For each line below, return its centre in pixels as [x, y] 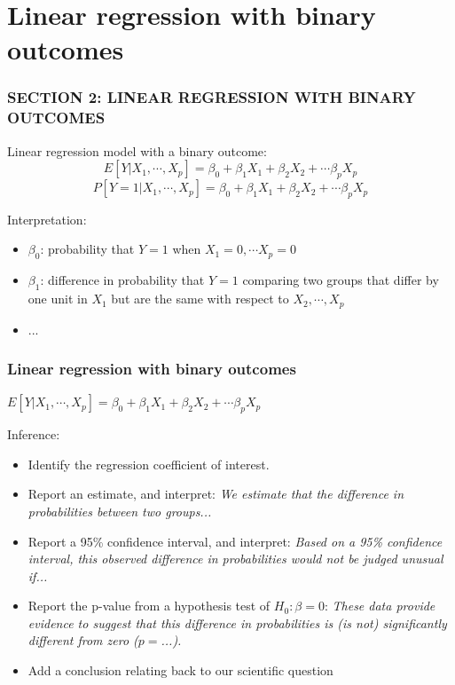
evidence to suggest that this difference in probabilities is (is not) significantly [237, 622]
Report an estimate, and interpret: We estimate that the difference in [216, 494]
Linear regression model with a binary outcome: [137, 150]
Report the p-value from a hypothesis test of [149, 606]
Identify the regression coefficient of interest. [149, 464]
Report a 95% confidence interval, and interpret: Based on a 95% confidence [235, 541]
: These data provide [380, 606]
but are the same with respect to [200, 299]
